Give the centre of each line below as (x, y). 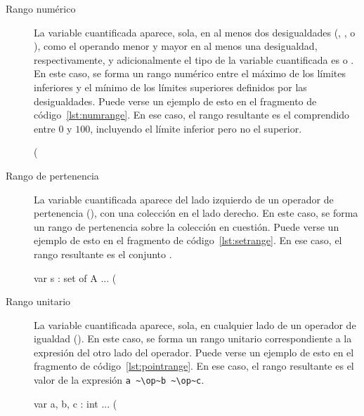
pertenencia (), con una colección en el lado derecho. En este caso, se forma (196, 213)
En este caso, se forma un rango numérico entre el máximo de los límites (190, 73)
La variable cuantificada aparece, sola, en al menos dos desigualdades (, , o (195, 32)
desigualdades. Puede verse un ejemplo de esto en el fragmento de (175, 101)
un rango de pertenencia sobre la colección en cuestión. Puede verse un (187, 226)
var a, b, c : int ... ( (76, 403)
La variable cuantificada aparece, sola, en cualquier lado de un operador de (195, 324)
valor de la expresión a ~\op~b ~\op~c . (119, 380)
